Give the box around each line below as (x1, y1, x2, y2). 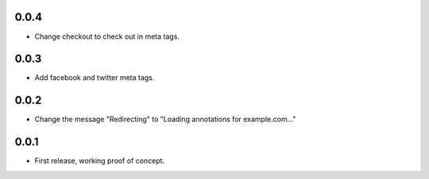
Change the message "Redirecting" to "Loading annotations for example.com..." (34, 115, 296, 124)
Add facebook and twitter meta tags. (34, 73, 155, 82)
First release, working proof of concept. (34, 156, 165, 166)
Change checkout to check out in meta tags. (34, 32, 180, 41)
